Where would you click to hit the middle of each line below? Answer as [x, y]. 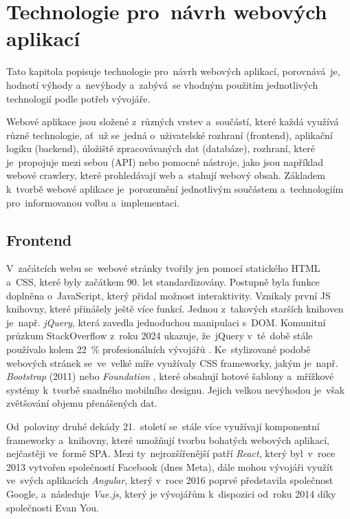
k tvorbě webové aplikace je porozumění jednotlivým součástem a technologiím [175, 189]
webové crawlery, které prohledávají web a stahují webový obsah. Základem [166, 175]
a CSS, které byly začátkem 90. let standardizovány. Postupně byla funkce [163, 282]
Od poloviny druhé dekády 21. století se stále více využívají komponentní [163, 426]
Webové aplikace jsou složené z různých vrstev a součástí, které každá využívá [173, 121]
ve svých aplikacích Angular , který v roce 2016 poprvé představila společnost [170, 480]
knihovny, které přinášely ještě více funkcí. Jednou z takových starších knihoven [175, 309]
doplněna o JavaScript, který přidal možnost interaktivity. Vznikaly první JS [168, 295]
